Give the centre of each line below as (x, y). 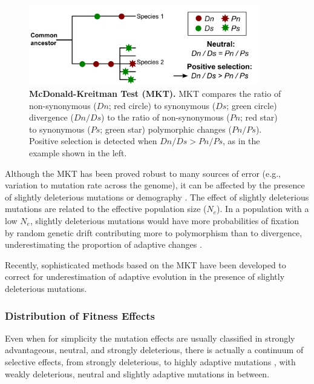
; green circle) (252, 105)
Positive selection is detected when (93, 141)
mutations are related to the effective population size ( (106, 209)
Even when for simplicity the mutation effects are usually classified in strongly (150, 338)
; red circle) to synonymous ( (162, 105)
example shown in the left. (78, 153)
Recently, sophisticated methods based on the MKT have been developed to (146, 264)
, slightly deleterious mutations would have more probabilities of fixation (165, 221)
